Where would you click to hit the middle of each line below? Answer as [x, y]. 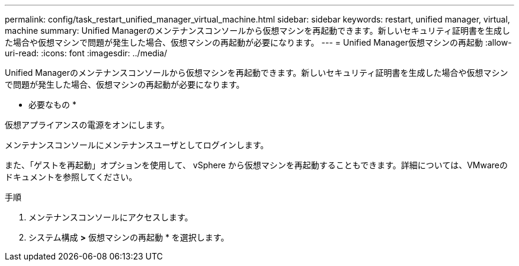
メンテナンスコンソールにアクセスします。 [111, 217]
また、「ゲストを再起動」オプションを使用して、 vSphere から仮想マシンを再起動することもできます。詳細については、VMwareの [256, 165]
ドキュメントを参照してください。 [71, 177]
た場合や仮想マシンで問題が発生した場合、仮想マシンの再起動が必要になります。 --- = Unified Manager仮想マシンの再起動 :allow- [258, 42]
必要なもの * [52, 105]
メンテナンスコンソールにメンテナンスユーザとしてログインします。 [137, 145]
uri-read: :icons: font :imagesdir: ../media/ [86, 53]
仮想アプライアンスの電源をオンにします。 [87, 125]
